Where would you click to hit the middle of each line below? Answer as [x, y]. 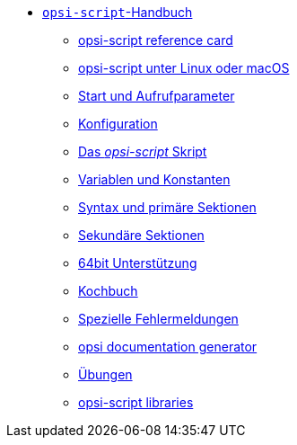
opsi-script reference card [156, 40]
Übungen [105, 374]
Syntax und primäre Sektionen [167, 207]
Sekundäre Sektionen [141, 235]
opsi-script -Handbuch [118, 12]
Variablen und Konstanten [154, 179]
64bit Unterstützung [138, 263]
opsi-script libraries [136, 402]
